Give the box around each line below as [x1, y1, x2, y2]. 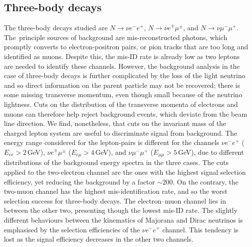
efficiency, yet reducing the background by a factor [4, 176, 155, 186]
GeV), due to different [178, 146, 244, 157]
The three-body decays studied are [4, 22, 108, 33]
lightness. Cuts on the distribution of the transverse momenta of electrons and [4, 99, 238, 109]
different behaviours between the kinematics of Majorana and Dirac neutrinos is [4, 214, 243, 225]
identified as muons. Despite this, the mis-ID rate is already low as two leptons [4, 51, 240, 61]
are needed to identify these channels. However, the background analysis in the [4, 61, 240, 71]
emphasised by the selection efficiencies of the [4, 224, 140, 234]
